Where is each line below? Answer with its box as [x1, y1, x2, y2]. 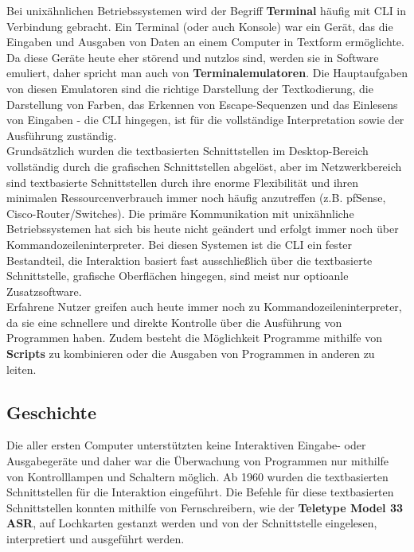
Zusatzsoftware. [6, 282, 82, 299]
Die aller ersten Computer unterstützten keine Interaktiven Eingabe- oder [6, 437, 366, 453]
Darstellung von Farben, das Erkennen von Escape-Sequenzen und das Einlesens [6, 95, 398, 112]
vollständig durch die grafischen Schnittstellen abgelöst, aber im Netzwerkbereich [6, 157, 402, 174]
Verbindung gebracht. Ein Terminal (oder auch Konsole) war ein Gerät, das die [6, 17, 393, 34]
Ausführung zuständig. [6, 126, 117, 143]
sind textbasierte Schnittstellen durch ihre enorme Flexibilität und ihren [6, 173, 359, 190]
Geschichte [6, 399, 97, 424]
